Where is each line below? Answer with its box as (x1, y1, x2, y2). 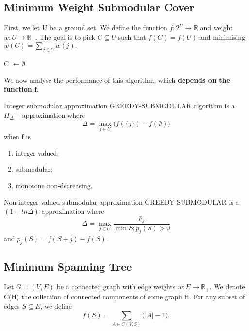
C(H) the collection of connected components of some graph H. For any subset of (4, 291, 245, 301)
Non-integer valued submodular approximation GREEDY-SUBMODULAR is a (4, 196, 239, 207)
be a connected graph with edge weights (56, 281, 176, 292)
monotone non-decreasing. (15, 180, 93, 191)
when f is (4, 131, 31, 141)
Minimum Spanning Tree (4, 259, 132, 274)
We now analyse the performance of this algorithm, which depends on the (4, 74, 230, 85)
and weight (200, 22, 233, 33)
